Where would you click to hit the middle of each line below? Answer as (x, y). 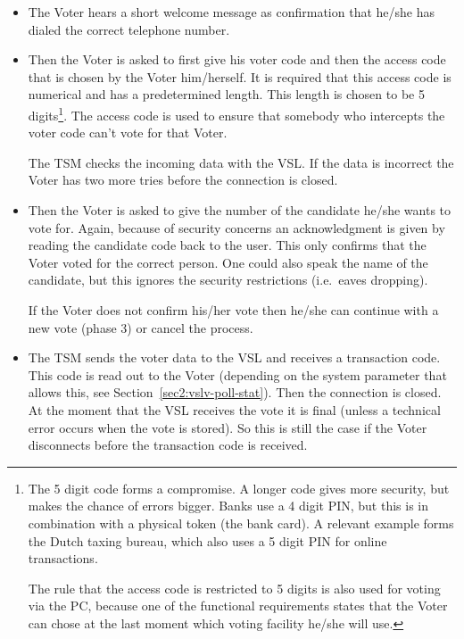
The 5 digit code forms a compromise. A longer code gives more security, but (239, 488)
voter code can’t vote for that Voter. (128, 133)
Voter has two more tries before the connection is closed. (183, 180)
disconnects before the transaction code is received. (168, 445)
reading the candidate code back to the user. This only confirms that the (227, 245)
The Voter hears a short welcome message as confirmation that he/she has (232, 12)
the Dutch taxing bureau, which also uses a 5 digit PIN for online (207, 540)
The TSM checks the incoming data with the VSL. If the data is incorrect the (241, 162)
